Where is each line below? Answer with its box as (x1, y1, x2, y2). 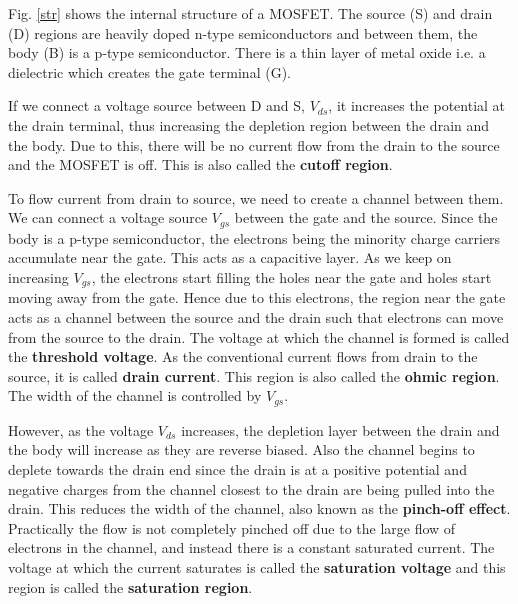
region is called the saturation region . (8, 576, 253, 597)
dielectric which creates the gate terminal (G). (8, 61, 291, 82)
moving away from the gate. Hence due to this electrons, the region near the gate (8, 287, 506, 308)
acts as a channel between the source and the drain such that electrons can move (8, 307, 504, 328)
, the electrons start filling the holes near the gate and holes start (91, 266, 492, 287)
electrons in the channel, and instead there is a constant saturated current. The (8, 537, 495, 558)
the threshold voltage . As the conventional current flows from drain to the (8, 346, 478, 367)
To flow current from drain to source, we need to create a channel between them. (8, 187, 504, 208)
